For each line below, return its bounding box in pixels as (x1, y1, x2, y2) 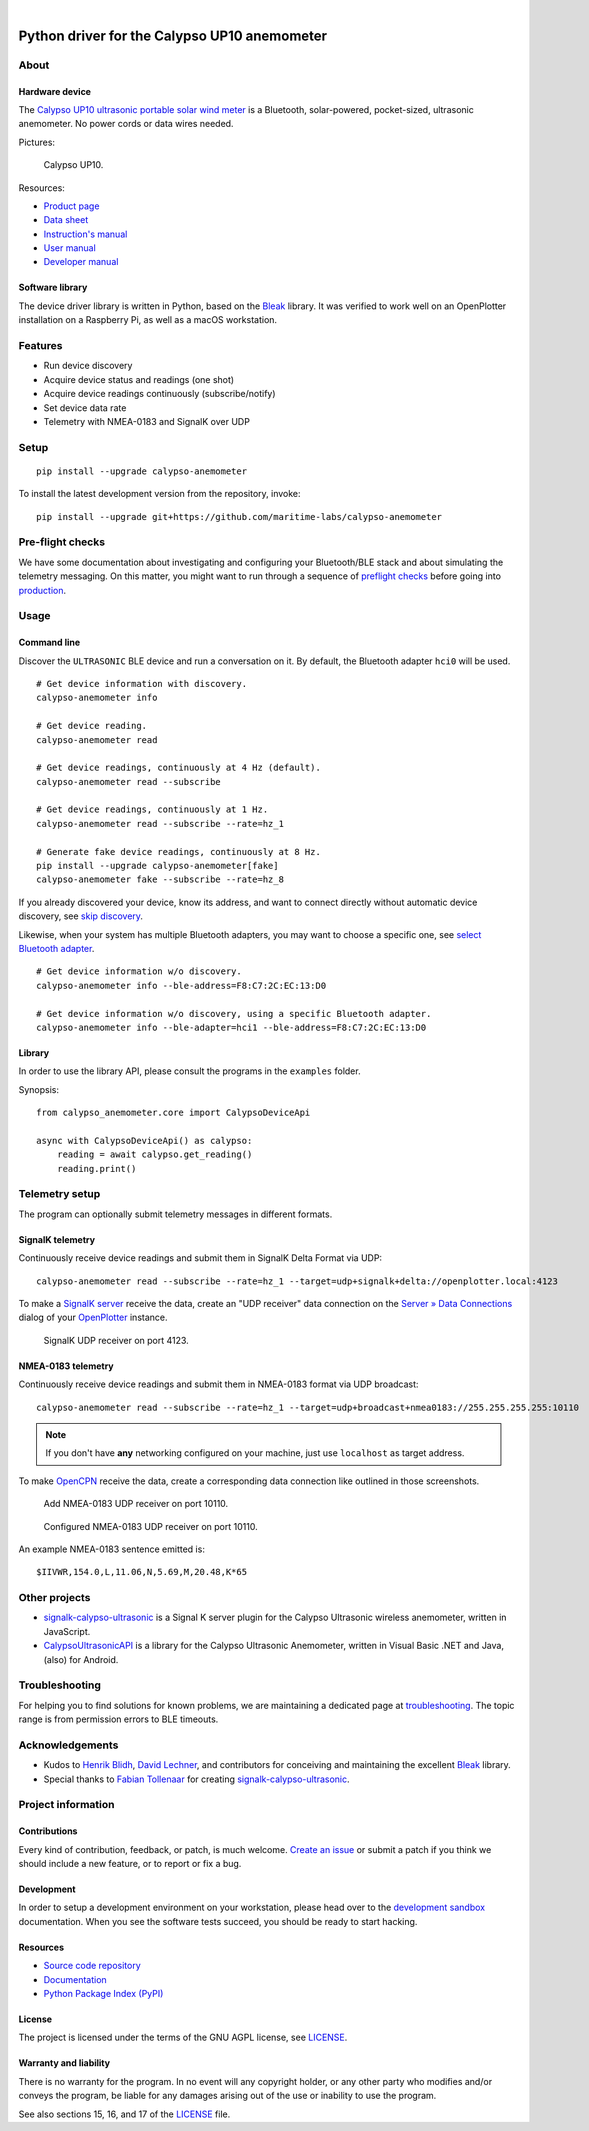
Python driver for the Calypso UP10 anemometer (18, 27, 328, 44)
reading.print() (56, 1163, 137, 1174)
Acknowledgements (18, 1738, 119, 1752)
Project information (18, 1798, 115, 1812)
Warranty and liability (18, 2057, 110, 2069)
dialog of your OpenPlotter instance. (18, 1311, 168, 1324)
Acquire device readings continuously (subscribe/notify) (43, 388, 276, 400)
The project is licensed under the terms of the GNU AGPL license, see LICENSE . (18, 2031, 348, 2044)
